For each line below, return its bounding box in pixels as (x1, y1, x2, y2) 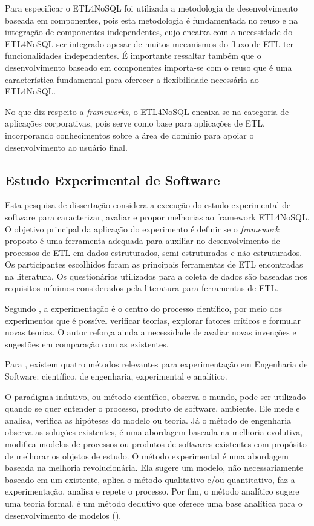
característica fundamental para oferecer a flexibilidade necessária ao (5, 73, 259, 85)
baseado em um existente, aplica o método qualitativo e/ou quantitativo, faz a (5, 473, 295, 485)
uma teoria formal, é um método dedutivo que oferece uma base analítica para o (5, 496, 303, 509)
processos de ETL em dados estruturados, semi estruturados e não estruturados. (5, 246, 303, 258)
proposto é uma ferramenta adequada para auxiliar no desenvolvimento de (5, 234, 280, 247)
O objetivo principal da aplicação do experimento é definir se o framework (5, 222, 279, 235)
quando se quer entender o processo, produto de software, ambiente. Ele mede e (5, 402, 300, 415)
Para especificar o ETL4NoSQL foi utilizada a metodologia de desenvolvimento (5, 2, 298, 14)
